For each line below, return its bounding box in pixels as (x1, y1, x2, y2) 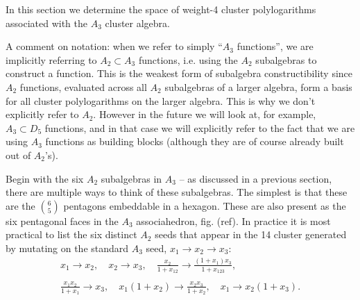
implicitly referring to (6, 52, 97, 67)
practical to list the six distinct (6, 227, 137, 242)
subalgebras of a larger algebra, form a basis (164, 79, 352, 94)
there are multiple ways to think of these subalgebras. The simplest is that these (6, 185, 348, 199)
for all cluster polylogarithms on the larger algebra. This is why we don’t (6, 93, 316, 108)
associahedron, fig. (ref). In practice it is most (136, 213, 331, 228)
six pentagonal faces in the (6, 213, 119, 228)
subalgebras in (101, 171, 162, 185)
